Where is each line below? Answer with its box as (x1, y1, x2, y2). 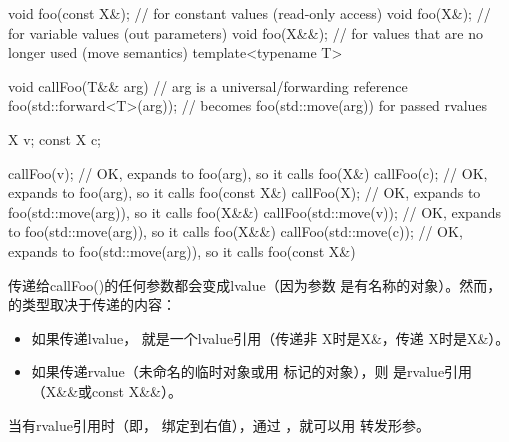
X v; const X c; (8, 128, 102, 149)
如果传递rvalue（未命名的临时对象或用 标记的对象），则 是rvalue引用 (31, 361, 473, 382)
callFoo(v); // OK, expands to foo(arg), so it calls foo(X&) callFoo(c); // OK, (8, 162, 488, 183)
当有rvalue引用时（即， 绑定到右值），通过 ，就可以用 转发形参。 (8, 414, 430, 435)
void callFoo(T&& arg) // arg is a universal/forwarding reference (8, 75, 408, 96)
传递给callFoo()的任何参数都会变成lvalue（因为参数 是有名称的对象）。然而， (8, 274, 502, 295)
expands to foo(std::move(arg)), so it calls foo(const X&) (8, 240, 356, 261)
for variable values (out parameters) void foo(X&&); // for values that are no (8, 22, 483, 43)
